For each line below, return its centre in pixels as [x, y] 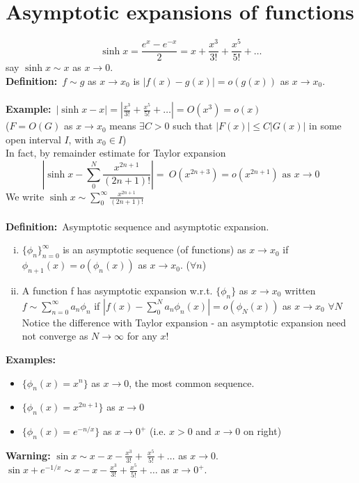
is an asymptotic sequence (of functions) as [154, 250]
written [300, 290]
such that [193, 126]
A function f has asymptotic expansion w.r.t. [117, 290]
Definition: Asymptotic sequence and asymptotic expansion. [137, 226]
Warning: [28, 455]
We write [25, 196]
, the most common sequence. [192, 382]
